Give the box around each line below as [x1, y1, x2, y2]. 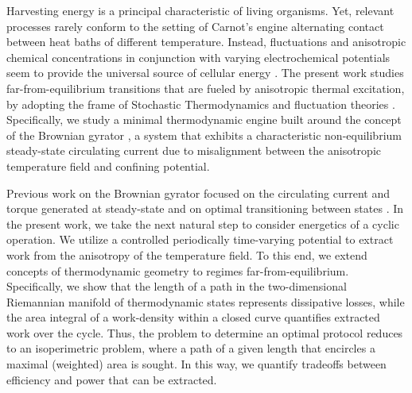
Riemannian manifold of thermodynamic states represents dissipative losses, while [6, 293, 405, 310]
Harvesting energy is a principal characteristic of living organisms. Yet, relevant [6, 2, 395, 18]
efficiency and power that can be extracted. [6, 371, 217, 387]
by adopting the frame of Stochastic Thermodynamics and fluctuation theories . [6, 95, 395, 112]
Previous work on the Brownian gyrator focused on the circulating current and [6, 184, 390, 201]
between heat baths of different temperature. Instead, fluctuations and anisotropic [6, 33, 406, 50]
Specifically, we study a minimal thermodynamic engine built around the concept [6, 111, 402, 128]
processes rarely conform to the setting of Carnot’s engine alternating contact [6, 17, 384, 34]
